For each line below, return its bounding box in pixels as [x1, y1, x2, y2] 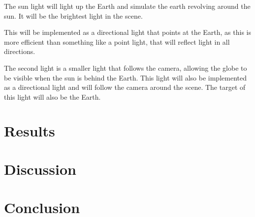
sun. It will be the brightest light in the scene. [4, 10, 143, 21]
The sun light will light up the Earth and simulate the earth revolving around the [4, 1, 251, 11]
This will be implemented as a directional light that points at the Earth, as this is [4, 27, 252, 37]
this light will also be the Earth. [4, 91, 101, 102]
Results [4, 120, 55, 140]
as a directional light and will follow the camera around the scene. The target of [4, 82, 246, 92]
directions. [4, 46, 35, 56]
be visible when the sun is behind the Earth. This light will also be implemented [4, 72, 247, 82]
